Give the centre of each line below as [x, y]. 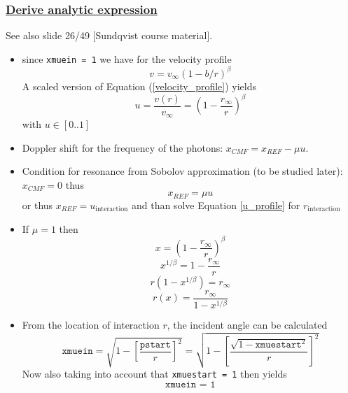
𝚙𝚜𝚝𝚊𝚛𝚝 [155, 344]
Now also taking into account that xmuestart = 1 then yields [154, 374]
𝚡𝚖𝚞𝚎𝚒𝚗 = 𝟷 [190, 384]
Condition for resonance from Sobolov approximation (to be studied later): [182, 171]
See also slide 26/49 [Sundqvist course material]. [109, 35]
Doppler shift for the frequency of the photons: [123, 147]
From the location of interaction [91, 325]
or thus [37, 205]
